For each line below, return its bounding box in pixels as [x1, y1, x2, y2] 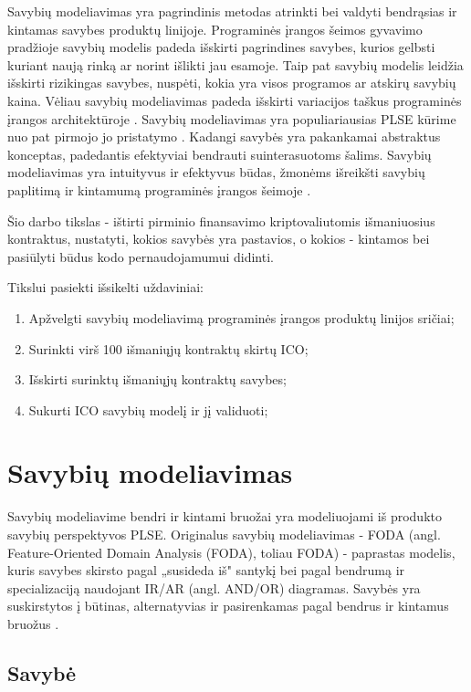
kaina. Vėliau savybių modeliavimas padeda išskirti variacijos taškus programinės [7, 90, 462, 110]
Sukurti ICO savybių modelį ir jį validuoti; [28, 400, 268, 419]
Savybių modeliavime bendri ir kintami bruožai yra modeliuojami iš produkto [7, 507, 442, 526]
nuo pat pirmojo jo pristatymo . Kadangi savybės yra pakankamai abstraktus [7, 127, 441, 146]
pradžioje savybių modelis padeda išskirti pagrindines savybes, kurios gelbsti [7, 37, 435, 57]
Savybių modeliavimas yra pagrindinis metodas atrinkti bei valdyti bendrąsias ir [7, 2, 457, 20]
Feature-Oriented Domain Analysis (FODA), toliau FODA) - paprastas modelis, [7, 542, 455, 561]
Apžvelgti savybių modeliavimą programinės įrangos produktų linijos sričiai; [28, 308, 455, 327]
